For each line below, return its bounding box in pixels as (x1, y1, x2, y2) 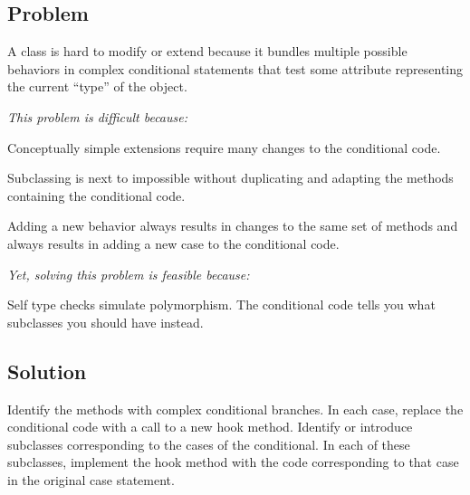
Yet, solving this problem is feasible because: (7, 264, 250, 283)
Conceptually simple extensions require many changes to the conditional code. (7, 138, 441, 157)
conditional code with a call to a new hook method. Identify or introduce (7, 417, 413, 436)
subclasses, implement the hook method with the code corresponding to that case (7, 452, 459, 471)
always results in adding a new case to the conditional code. (7, 233, 340, 252)
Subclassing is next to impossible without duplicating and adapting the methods (7, 168, 454, 187)
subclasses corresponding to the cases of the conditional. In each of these (7, 434, 410, 453)
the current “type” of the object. (7, 77, 187, 96)
